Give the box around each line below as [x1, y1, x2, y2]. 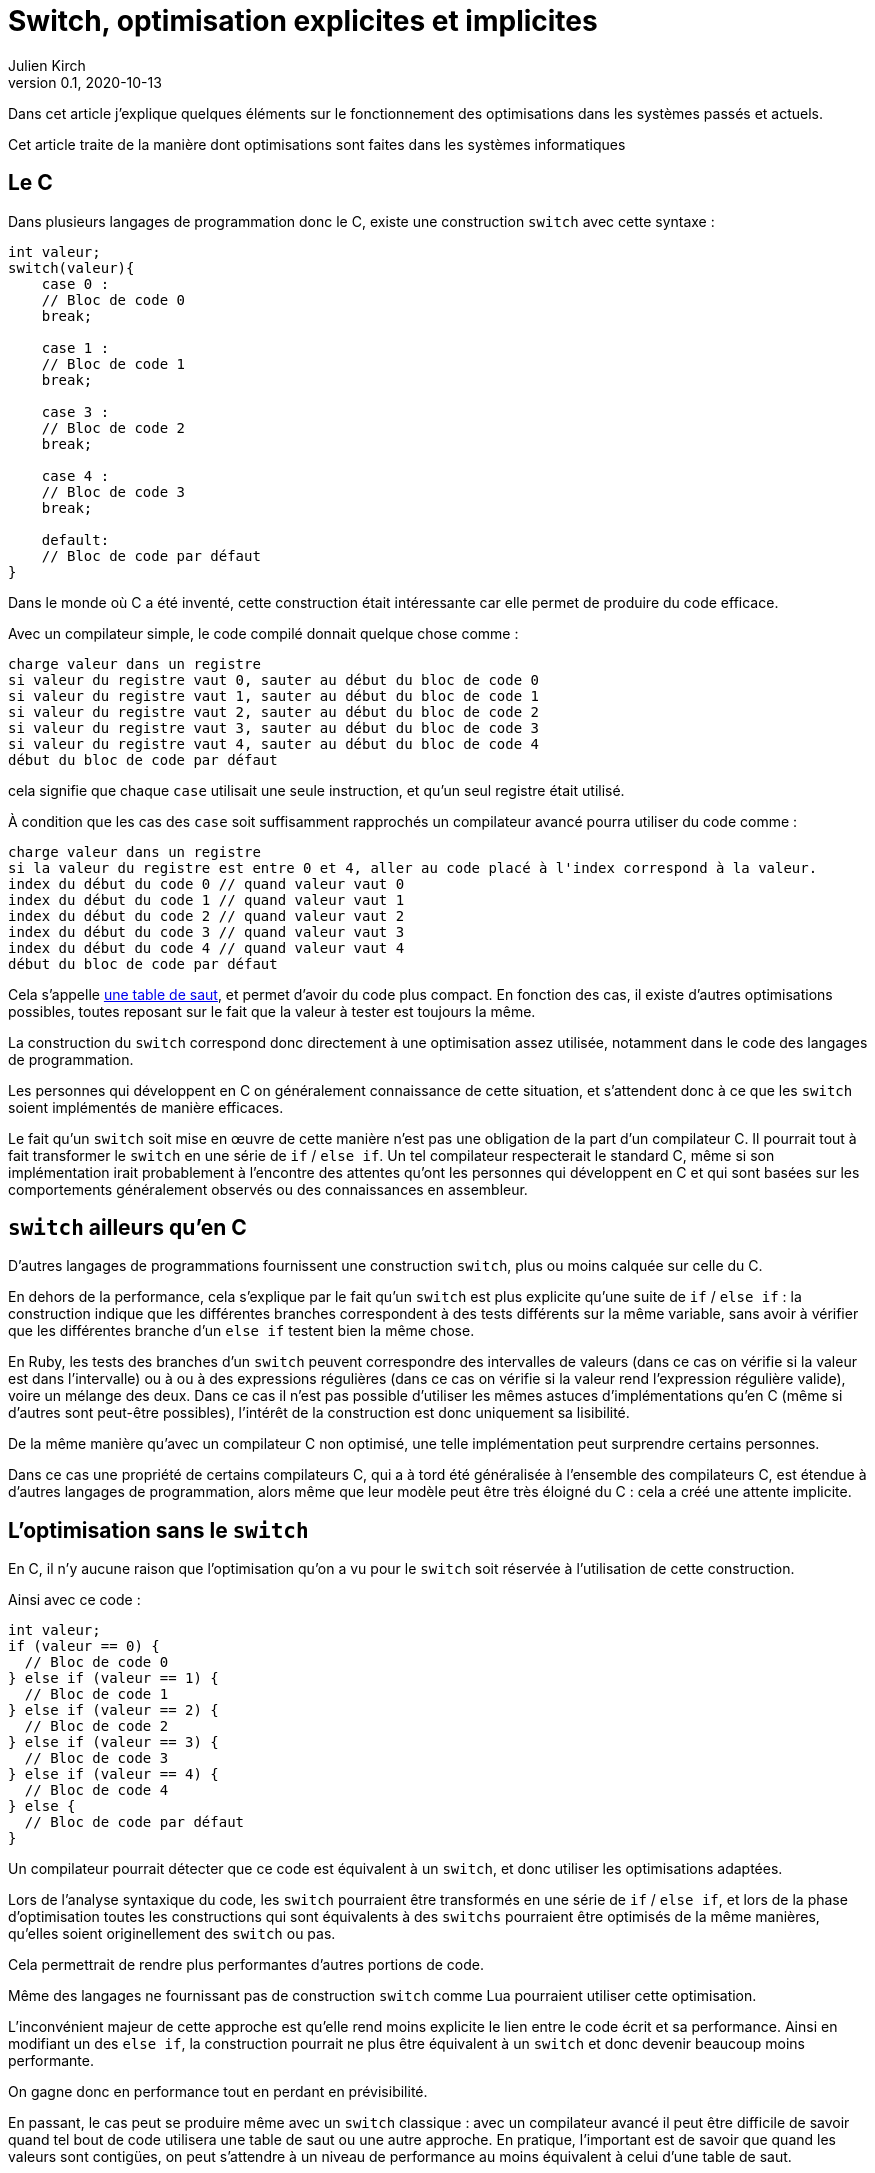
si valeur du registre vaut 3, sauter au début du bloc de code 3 [8, 719, 540, 736]
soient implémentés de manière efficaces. [8, 1098, 284, 1116]
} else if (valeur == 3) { [8, 1734, 219, 1751]
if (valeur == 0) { [8, 1638, 160, 1655]
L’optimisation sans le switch [8, 1517, 309, 1543]
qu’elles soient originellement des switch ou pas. [8, 1925, 336, 1943]
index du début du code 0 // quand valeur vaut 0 [8, 875, 405, 892]
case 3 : [41, 403, 110, 420]
